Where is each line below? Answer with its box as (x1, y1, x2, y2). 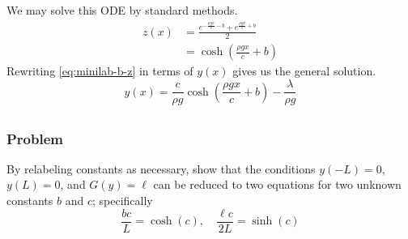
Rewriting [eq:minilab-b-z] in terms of (6, 62, 193, 79)
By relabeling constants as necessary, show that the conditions (6, 160, 316, 177)
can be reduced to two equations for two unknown (153, 176, 402, 193)
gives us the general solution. (232, 62, 376, 79)
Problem (6, 128, 63, 148)
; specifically (91, 192, 153, 209)
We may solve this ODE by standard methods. (6, 2, 238, 18)
